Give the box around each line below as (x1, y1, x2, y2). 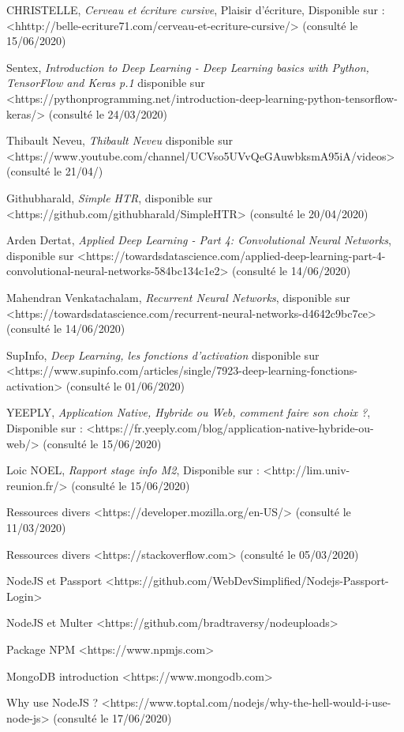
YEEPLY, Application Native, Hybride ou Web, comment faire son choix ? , (6, 404, 371, 421)
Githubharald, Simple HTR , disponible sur (6, 189, 213, 206)
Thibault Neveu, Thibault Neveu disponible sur (6, 132, 234, 149)
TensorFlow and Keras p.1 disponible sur (6, 74, 205, 91)
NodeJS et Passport (6, 572, 103, 589)
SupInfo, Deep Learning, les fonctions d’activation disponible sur (6, 346, 320, 363)
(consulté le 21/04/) (6, 163, 103, 179)
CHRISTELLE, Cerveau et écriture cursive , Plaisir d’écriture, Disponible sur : (6, 2, 385, 17)
